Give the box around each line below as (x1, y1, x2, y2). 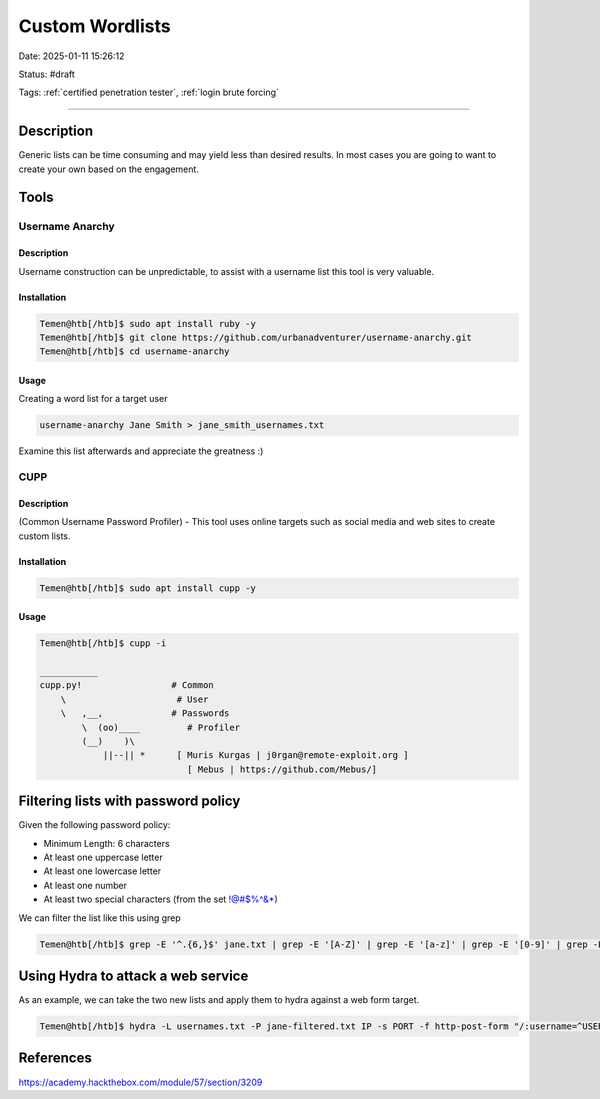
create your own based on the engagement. (18, 163, 200, 175)
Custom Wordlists (18, 15, 171, 37)
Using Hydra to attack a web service (18, 967, 249, 984)
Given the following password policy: (18, 819, 171, 831)
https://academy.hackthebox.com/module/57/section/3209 (18, 1076, 263, 1088)
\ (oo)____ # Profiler (81, 721, 240, 733)
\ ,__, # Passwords (60, 708, 230, 719)
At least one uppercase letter (43, 851, 164, 864)
